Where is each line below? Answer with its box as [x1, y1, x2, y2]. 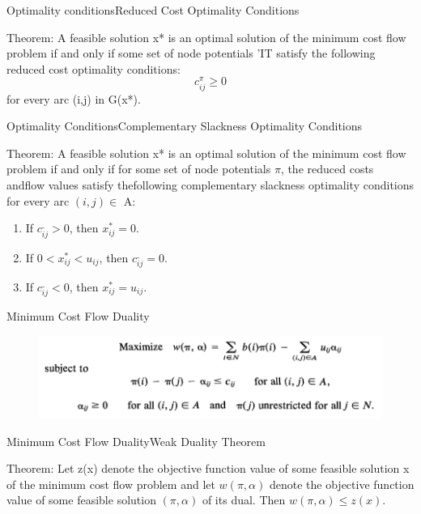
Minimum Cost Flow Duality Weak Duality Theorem [6, 432, 266, 449]
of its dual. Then [202, 491, 286, 508]
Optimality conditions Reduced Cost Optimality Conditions [6, 2, 300, 18]
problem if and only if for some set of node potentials [6, 160, 271, 177]
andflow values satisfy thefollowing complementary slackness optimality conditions [6, 176, 415, 193]
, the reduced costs [280, 160, 374, 177]
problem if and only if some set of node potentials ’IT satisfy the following [6, 45, 376, 62]
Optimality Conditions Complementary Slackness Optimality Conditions [6, 117, 363, 134]
